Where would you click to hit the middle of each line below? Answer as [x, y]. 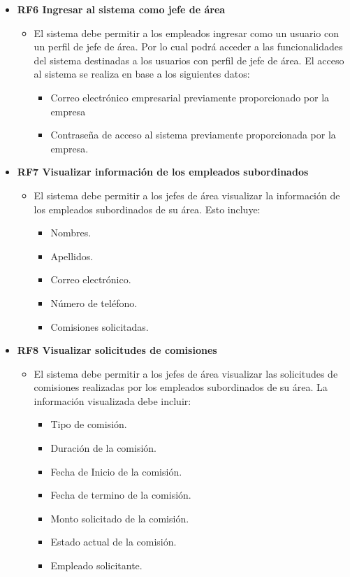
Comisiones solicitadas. [100, 326]
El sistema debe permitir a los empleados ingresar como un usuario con [186, 33]
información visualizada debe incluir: [112, 400]
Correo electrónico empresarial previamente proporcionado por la [190, 97]
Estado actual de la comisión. [114, 542]
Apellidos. [72, 256]
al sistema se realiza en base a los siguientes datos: [142, 74]
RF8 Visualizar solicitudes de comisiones [117, 350]
